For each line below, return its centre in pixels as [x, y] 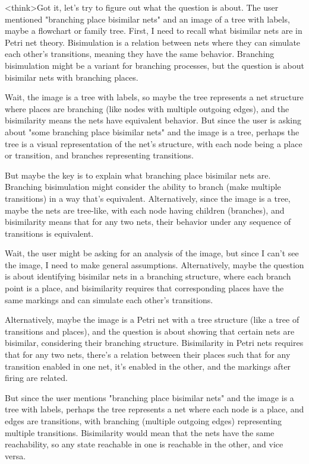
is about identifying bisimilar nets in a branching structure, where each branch [148, 276]
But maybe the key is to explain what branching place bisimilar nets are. [138, 175]
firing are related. [36, 378]
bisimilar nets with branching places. [72, 77]
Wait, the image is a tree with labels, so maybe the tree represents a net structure [154, 97]
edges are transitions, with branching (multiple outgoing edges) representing [144, 421]
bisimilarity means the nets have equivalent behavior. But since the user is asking [153, 120]
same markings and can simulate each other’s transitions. [109, 299]
